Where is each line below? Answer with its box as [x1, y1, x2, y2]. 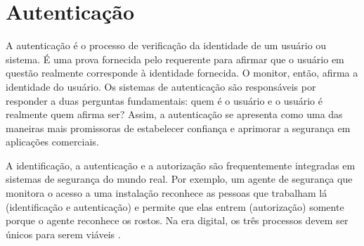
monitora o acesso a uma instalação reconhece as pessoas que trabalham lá [6, 186, 327, 200]
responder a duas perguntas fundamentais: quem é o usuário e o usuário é [6, 93, 323, 108]
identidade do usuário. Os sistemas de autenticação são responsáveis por [6, 79, 316, 93]
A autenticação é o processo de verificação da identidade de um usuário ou [6, 38, 327, 53]
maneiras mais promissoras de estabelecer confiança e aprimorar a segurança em [6, 120, 351, 135]
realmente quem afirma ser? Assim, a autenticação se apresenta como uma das [6, 107, 343, 122]
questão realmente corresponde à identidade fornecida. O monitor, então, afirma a [6, 65, 358, 80]
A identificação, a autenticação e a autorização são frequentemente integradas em [6, 157, 356, 172]
